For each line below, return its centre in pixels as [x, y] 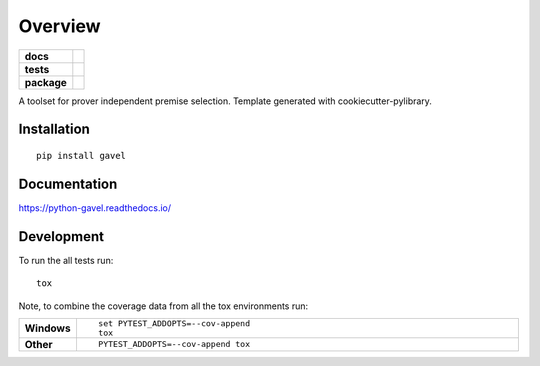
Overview [59, 26]
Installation [54, 129]
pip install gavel [81, 155]
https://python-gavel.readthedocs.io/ [95, 207]
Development [61, 236]
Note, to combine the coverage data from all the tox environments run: [163, 306]
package [45, 82]
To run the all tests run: [66, 260]
